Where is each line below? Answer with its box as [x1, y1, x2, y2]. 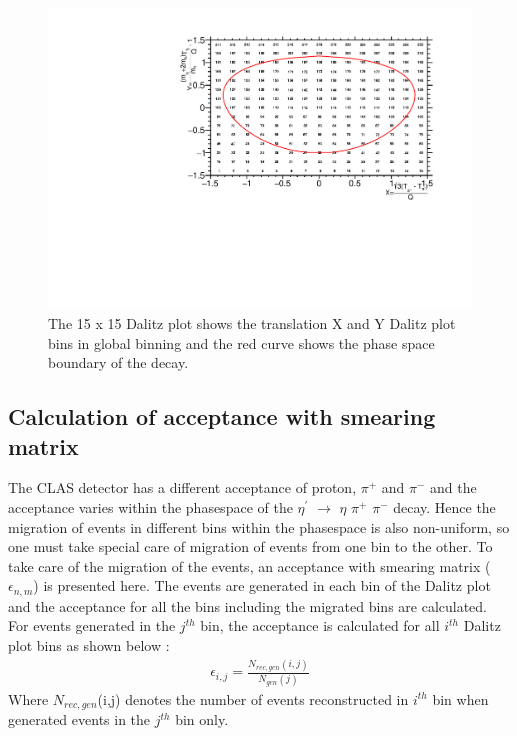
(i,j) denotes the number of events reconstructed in [97, 688, 409, 709]
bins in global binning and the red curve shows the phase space [48, 332, 435, 353]
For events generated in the [8, 615, 176, 636]
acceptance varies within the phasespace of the [8, 496, 293, 517]
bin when [432, 688, 489, 709]
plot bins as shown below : [8, 634, 170, 655]
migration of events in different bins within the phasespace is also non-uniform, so [8, 516, 510, 537]
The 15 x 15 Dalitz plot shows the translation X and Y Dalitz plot [48, 312, 456, 333]
